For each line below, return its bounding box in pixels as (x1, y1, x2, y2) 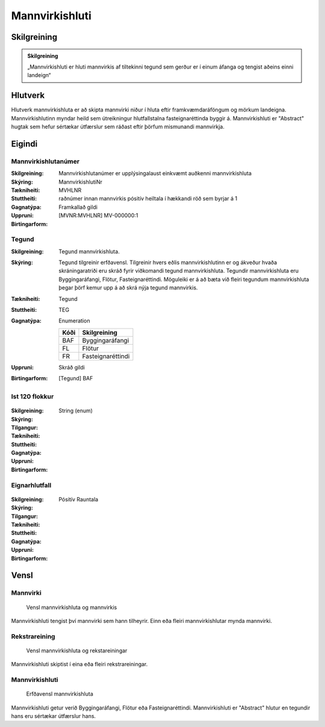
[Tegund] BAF (58, 375, 93, 382)
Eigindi (11, 138, 38, 149)
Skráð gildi (58, 363, 85, 371)
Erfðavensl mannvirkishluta (26, 690, 93, 698)
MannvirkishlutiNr (58, 178, 102, 185)
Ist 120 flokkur (11, 392, 54, 400)
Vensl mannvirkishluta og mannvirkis (26, 604, 117, 611)
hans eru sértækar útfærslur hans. (11, 713, 96, 719)
